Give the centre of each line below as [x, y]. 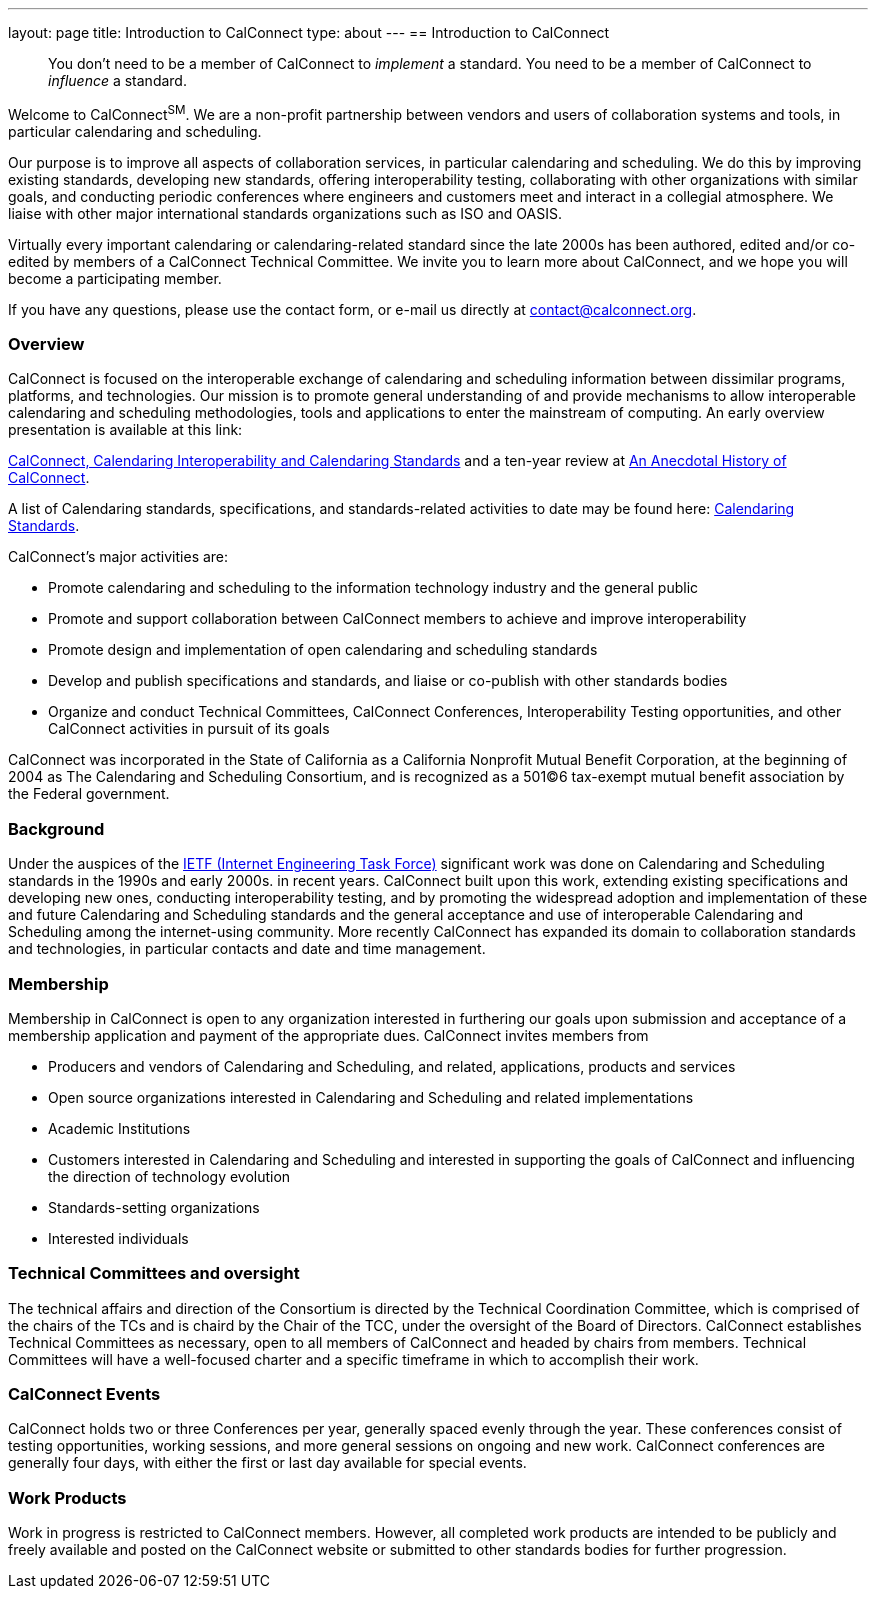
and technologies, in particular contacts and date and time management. [247, 949]
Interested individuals [118, 1238]
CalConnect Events [84, 1394]
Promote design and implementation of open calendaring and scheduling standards [323, 650]
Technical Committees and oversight [154, 1273]
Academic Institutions [119, 1128]
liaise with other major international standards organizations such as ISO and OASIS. [285, 213]
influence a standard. [117, 80]
